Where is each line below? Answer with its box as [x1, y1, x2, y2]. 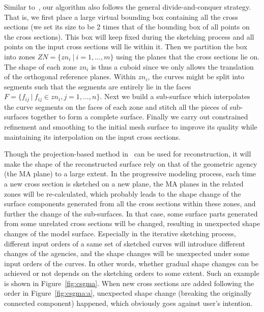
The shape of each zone [4, 61, 77, 72]
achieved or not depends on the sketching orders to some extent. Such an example [4, 268, 259, 278]
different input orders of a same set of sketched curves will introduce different [4, 238, 245, 248]
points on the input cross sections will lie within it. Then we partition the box [4, 41, 248, 52]
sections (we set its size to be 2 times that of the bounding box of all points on [4, 21, 250, 32]
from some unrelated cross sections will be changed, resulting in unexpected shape [4, 218, 260, 229]
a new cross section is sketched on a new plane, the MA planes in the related [4, 178, 244, 189]
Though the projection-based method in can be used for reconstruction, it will [4, 148, 251, 159]
